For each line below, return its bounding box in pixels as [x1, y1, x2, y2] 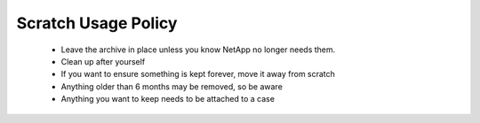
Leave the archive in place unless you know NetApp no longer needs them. [60, 44, 336, 55]
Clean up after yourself [60, 56, 146, 66]
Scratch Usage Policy [16, 13, 178, 33]
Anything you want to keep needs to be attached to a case [60, 94, 276, 104]
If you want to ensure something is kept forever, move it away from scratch [60, 69, 335, 80]
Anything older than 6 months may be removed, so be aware [60, 81, 284, 92]
